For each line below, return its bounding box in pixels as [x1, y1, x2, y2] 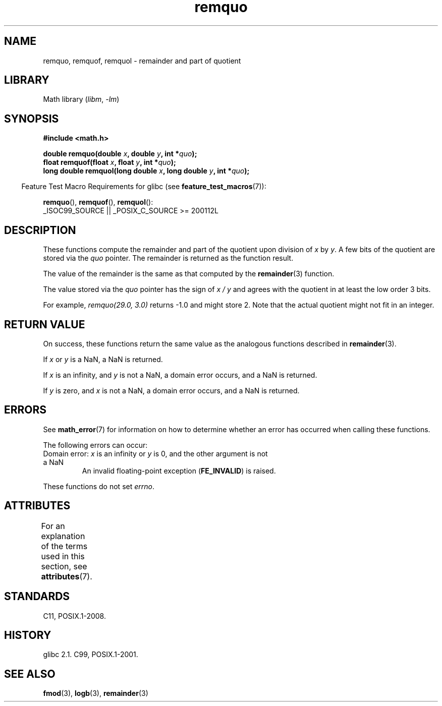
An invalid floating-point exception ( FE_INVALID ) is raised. [82, 466, 276, 475]
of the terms [41, 541, 88, 551]
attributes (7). [41, 571, 92, 581]
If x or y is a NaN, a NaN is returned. [43, 355, 163, 364]
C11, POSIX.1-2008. [43, 611, 106, 620]
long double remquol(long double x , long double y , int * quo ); [43, 166, 250, 175]
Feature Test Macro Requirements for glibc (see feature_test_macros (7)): [21, 182, 266, 191]
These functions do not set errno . [43, 482, 154, 491]
